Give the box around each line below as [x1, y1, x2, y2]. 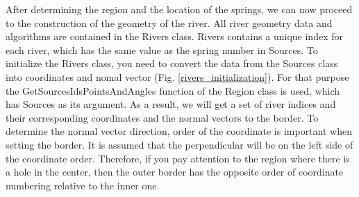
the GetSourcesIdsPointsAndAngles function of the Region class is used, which [6, 83, 340, 97]
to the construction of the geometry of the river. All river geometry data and [6, 15, 333, 30]
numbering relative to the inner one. [6, 178, 160, 192]
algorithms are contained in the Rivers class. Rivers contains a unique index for [6, 29, 343, 44]
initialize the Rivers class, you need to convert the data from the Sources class [6, 56, 338, 71]
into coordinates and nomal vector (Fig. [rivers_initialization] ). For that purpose [6, 69, 349, 84]
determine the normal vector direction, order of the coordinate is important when [6, 124, 352, 138]
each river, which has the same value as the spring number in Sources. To [6, 42, 318, 57]
